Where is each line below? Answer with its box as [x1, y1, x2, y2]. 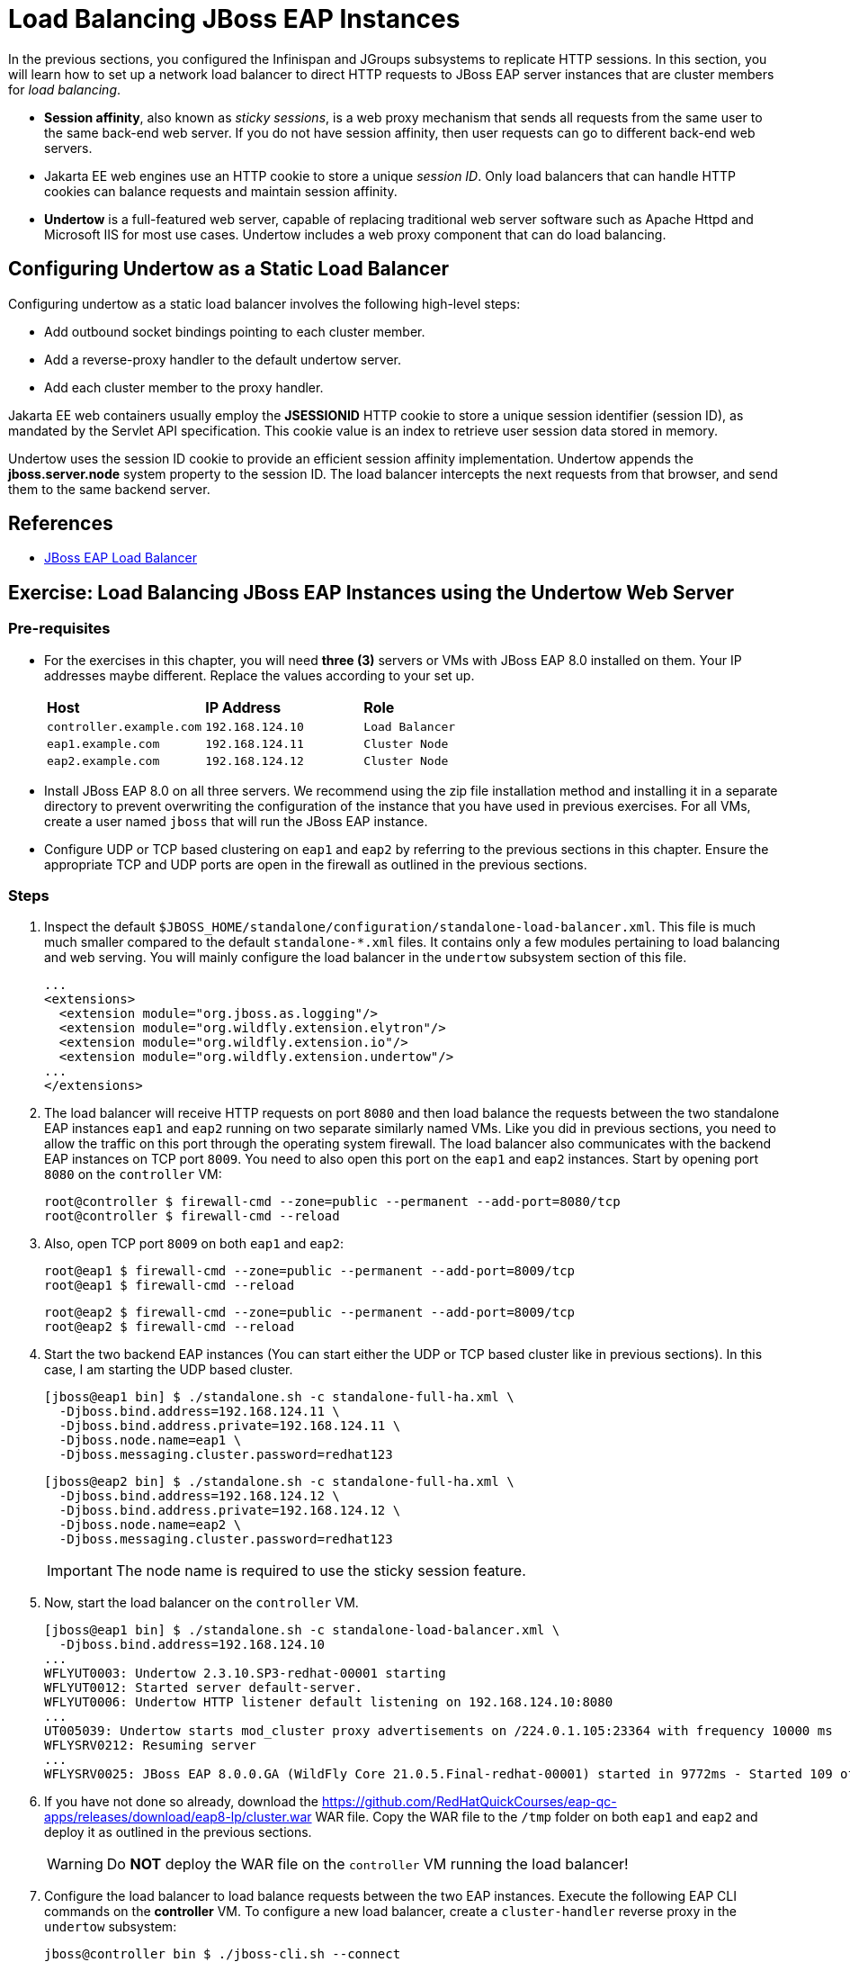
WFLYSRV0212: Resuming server [44, 1738, 257, 1753]
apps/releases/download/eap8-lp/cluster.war [44, 1809, 312, 1825]
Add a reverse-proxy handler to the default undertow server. [44, 351, 402, 367]
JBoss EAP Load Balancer [44, 550, 198, 566]
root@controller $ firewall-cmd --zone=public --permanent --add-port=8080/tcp [44, 1194, 621, 1210]
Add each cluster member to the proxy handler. [44, 379, 324, 395]
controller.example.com [47, 719, 202, 733]
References [8, 512, 113, 535]
